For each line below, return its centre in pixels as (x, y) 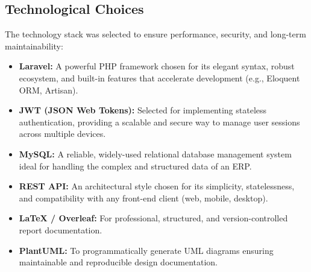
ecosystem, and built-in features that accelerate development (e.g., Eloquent (159, 77)
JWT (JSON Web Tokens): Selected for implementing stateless (143, 110)
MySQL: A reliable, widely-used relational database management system (155, 153)
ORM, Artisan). (49, 90)
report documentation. (61, 229)
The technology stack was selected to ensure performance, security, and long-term (155, 34)
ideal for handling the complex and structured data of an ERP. (135, 166)
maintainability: (34, 46)
